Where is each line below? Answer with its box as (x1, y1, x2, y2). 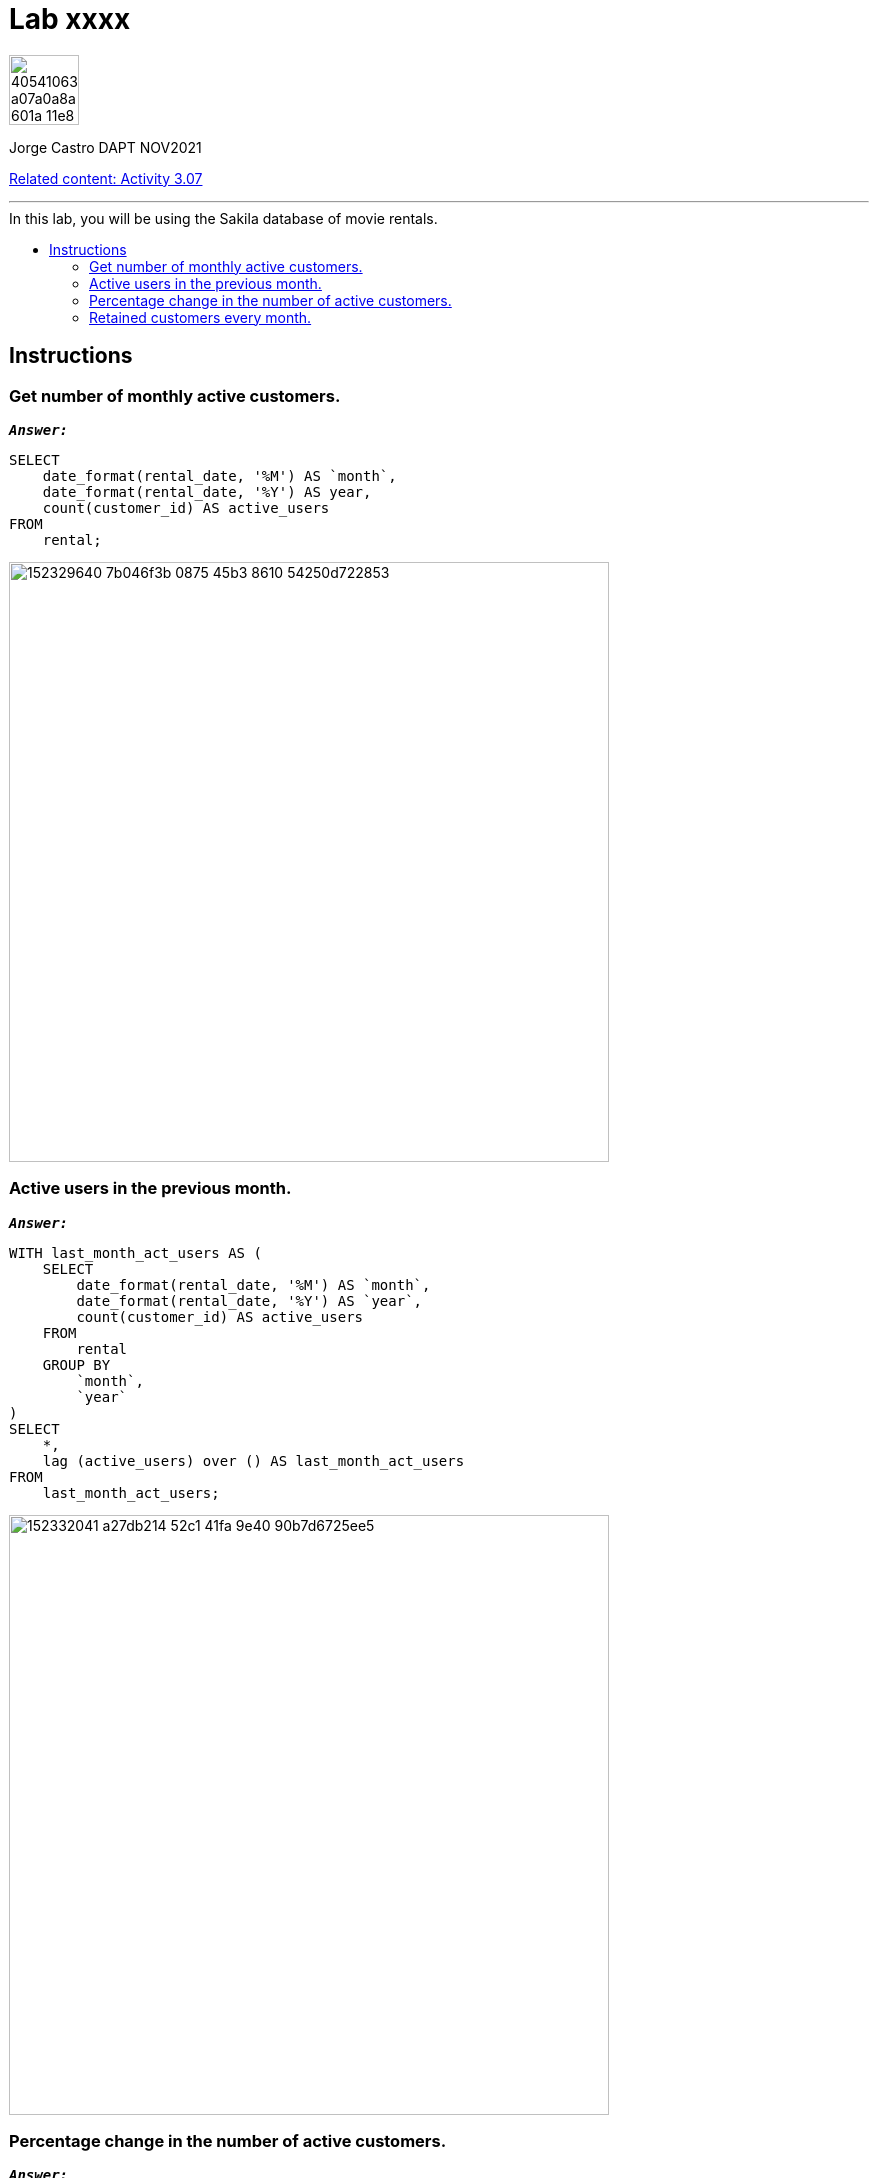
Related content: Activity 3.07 (9, 169, 203, 187)
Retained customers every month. (89, 308, 312, 326)
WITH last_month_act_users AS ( (9, 1244, 262, 1261)
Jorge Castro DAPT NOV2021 (9, 138, 202, 156)
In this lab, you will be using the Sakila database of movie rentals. (9, 209, 438, 227)
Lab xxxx (9, 2, 131, 36)
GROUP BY (42, 1356, 111, 1373)
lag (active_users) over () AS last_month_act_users (42, 1452, 465, 1469)
